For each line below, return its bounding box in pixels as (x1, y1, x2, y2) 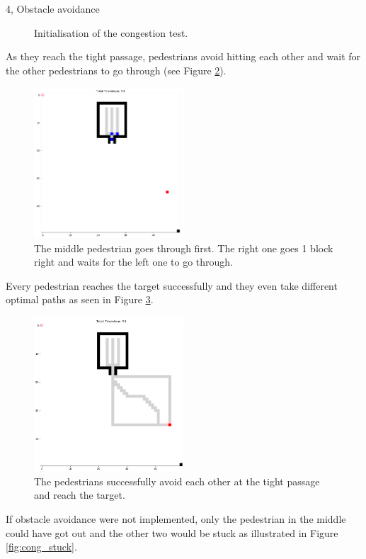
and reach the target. (34, 487, 125, 502)
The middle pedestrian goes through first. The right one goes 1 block (34, 240, 333, 255)
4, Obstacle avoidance (6, 1, 100, 16)
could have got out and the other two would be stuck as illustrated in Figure (6, 525, 338, 540)
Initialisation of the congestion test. (34, 25, 188, 40)
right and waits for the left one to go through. (34, 254, 233, 269)
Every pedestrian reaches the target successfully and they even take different (6, 278, 338, 293)
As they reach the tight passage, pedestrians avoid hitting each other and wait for (6, 49, 361, 64)
